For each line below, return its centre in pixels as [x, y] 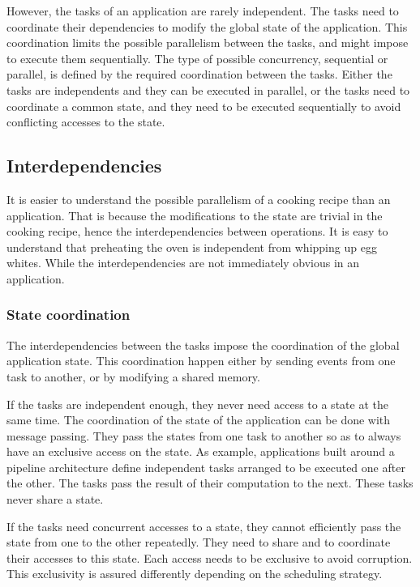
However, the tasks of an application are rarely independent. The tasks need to [203, 11]
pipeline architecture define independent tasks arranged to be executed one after [206, 467]
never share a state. [55, 499]
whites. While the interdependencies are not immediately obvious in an [183, 263]
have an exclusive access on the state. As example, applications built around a [201, 451]
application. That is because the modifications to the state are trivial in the [195, 215]
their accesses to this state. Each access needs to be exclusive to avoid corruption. [210, 557]
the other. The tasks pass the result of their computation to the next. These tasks [210, 483]
